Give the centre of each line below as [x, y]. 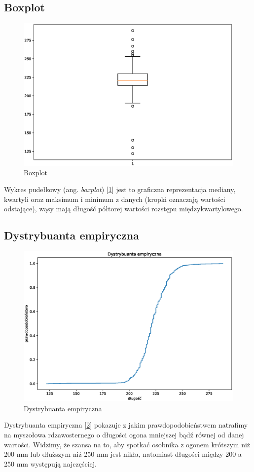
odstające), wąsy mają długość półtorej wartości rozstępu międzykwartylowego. [124, 209]
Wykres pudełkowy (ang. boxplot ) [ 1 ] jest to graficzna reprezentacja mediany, [120, 189]
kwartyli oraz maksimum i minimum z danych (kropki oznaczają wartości [115, 199]
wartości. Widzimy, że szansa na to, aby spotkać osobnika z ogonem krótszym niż [127, 444]
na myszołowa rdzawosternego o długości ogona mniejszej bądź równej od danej [124, 435]
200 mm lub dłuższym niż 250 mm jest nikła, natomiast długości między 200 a [123, 454]
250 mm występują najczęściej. [50, 463]
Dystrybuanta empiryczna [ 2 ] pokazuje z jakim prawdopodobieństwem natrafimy [126, 425]
